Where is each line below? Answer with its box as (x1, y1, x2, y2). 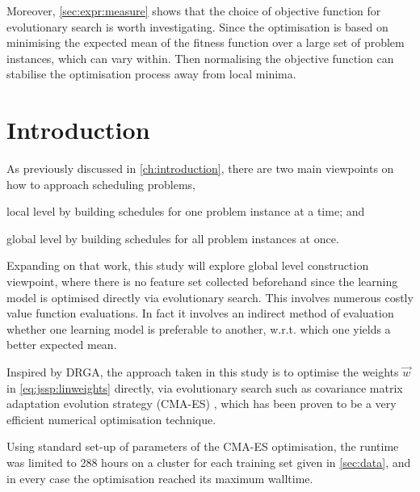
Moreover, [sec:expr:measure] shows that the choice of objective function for (6, 2, 381, 19)
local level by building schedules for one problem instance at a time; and (6, 203, 365, 220)
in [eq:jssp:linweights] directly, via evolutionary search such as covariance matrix (6, 379, 403, 396)
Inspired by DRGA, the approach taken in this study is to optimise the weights (6, 364, 399, 381)
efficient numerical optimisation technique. (6, 410, 216, 427)
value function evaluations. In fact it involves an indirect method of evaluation (6, 305, 394, 322)
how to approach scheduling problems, (6, 175, 195, 192)
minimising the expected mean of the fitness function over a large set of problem (6, 34, 405, 51)
